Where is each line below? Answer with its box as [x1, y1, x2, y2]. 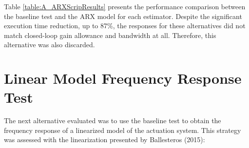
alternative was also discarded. [4, 39, 95, 50]
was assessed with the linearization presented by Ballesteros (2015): [4, 134, 205, 145]
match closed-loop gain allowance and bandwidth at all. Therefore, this [4, 30, 216, 40]
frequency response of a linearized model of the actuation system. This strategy [4, 125, 241, 135]
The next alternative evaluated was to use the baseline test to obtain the [4, 115, 221, 126]
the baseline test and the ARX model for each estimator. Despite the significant [4, 11, 242, 21]
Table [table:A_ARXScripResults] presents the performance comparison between [4, 1, 246, 11]
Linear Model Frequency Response [4, 68, 242, 88]
